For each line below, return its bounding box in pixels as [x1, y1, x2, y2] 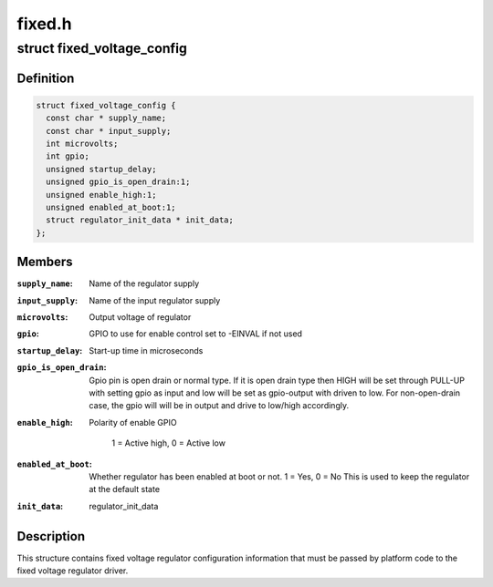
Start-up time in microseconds [89, 345, 204, 355]
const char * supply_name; [46, 113, 167, 123]
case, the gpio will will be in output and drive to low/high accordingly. [89, 400, 350, 411]
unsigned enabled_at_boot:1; [46, 201, 177, 212]
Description [16, 529, 86, 544]
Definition [16, 70, 75, 86]
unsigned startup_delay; [46, 164, 157, 174]
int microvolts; [46, 138, 119, 149]
